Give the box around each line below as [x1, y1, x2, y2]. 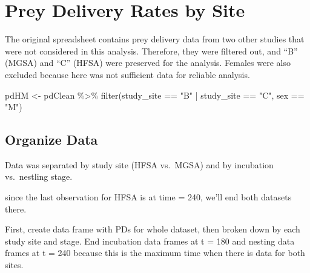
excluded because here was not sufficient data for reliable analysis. [5, 68, 250, 81]
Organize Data [5, 130, 98, 149]
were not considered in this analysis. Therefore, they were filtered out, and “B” [5, 44, 298, 57]
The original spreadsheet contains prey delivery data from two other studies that [5, 33, 305, 45]
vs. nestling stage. [5, 170, 73, 183]
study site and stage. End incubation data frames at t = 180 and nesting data [5, 234, 295, 247]
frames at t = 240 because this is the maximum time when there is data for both [5, 246, 305, 259]
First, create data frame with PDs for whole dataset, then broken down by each [5, 223, 300, 235]
